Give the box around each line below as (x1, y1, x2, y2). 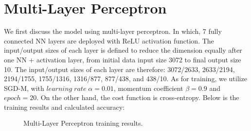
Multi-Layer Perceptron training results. (23, 118, 143, 128)
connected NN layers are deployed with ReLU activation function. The (4, 35, 214, 45)
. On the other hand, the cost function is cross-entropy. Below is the (36, 92, 239, 102)
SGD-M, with (4, 83, 44, 93)
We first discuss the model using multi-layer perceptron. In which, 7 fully (4, 26, 222, 36)
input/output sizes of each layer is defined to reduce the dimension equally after (4, 45, 242, 55)
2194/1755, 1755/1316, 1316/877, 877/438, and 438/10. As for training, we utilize (4, 73, 247, 84)
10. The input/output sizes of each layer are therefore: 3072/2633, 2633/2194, (4, 64, 235, 74)
